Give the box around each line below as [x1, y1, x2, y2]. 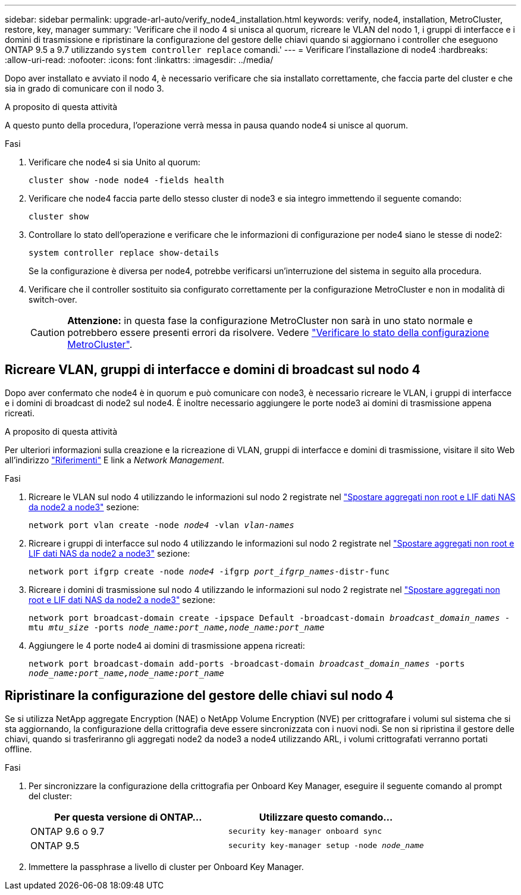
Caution [30, 326, 65, 338]
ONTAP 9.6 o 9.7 [30, 825, 105, 837]
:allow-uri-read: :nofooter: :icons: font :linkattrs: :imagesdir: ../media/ [5, 55, 274, 65]
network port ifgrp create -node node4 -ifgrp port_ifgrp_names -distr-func [29, 566, 390, 576]
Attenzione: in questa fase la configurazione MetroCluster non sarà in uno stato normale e [67, 315, 473, 326]
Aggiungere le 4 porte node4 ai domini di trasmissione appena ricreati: [29, 640, 305, 651]
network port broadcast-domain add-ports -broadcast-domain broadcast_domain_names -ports [29, 658, 465, 668]
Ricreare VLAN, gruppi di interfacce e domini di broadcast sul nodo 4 [5, 362, 420, 378]
